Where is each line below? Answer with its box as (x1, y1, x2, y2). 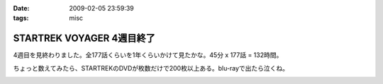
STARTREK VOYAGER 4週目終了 (13, 32, 155, 44)
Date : (13, 4, 30, 12)
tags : (13, 14, 29, 23)
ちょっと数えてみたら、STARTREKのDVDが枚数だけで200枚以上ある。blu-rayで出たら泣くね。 (13, 64, 289, 72)
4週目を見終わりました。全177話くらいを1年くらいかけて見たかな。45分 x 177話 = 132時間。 (13, 51, 283, 59)
